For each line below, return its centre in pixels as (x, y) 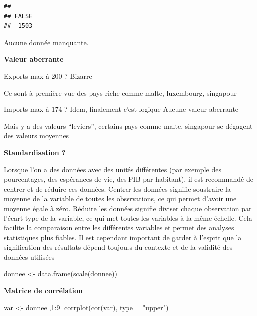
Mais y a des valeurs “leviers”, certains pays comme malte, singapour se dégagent (128, 126)
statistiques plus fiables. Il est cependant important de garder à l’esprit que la (123, 237)
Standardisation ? (35, 152)
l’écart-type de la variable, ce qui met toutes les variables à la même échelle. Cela (128, 218)
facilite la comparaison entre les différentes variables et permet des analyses (119, 228)
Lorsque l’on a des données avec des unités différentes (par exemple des (113, 169)
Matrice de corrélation (43, 290)
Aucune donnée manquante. (46, 42)
